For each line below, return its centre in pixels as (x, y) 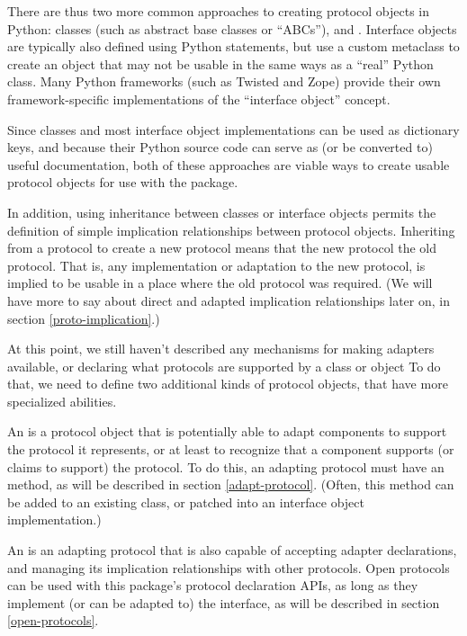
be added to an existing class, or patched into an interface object (186, 502)
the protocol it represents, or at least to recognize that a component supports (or (231, 449)
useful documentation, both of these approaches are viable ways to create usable (229, 164)
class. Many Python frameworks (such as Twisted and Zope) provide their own (224, 81)
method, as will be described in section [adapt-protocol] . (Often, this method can (231, 484)
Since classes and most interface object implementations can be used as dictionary (233, 129)
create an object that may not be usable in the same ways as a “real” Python (220, 63)
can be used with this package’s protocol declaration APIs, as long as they (213, 585)
